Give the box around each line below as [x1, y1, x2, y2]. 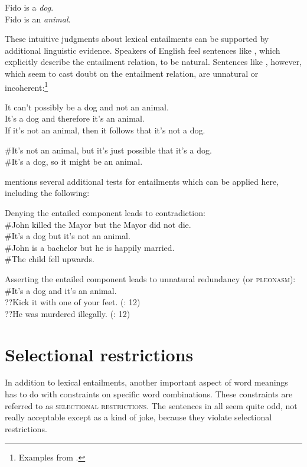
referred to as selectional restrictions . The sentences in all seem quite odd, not [5, 399, 298, 412]
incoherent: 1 [5, 79, 48, 93]
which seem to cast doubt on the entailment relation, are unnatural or [5, 67, 259, 79]
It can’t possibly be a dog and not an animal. [5, 100, 169, 113]
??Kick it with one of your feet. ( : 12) [5, 296, 141, 308]
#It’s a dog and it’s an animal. [5, 284, 117, 296]
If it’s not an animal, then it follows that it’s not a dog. [5, 124, 205, 136]
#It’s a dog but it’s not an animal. [5, 230, 130, 242]
